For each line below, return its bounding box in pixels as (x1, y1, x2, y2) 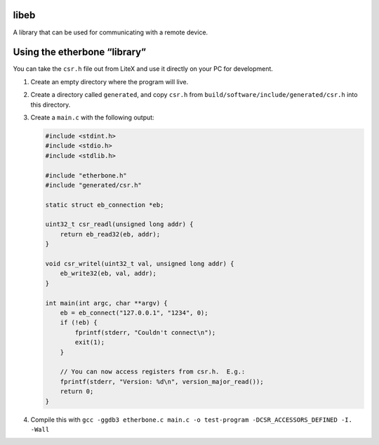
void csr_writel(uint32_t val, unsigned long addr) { (45, 260, 234, 268)
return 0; (60, 387, 94, 396)
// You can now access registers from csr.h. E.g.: (60, 368, 246, 376)
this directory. (30, 100, 71, 109)
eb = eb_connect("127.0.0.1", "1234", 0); (60, 309, 208, 317)
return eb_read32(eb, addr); (60, 230, 161, 238)
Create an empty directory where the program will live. (30, 77, 189, 86)
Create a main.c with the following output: (30, 113, 154, 121)
